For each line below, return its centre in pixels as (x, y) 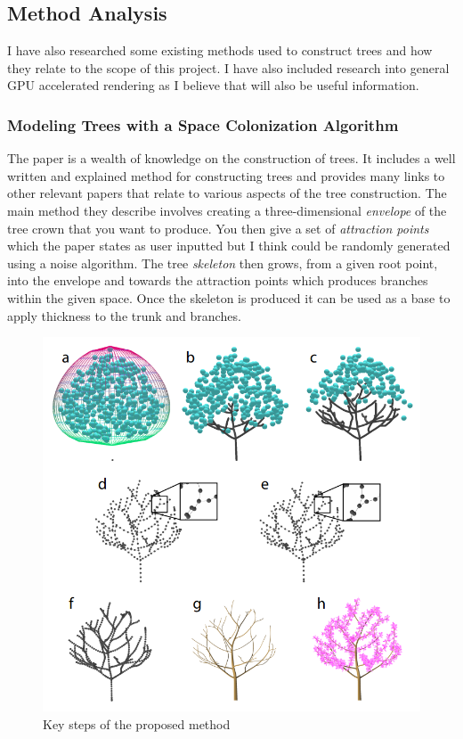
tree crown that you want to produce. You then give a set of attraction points (218, 228)
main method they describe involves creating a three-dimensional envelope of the (227, 210)
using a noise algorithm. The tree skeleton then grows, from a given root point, (223, 263)
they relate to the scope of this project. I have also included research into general (228, 67)
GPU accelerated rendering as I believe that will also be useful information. (213, 85)
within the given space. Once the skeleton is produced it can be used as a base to (229, 297)
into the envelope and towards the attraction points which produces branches (218, 280)
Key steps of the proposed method (137, 723)
